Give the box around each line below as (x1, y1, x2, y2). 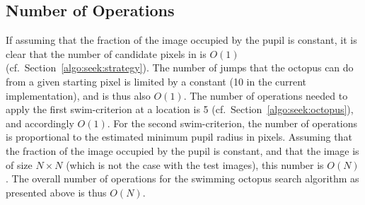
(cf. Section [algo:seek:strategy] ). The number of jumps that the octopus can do (6, 60, 354, 75)
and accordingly (6, 115, 74, 130)
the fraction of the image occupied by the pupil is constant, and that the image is (6, 143, 359, 158)
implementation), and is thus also (6, 88, 151, 102)
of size (6, 157, 33, 172)
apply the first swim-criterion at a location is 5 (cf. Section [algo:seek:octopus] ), (6, 102, 354, 117)
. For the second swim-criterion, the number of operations (107, 115, 358, 130)
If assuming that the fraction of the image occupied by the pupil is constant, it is (6, 33, 357, 47)
